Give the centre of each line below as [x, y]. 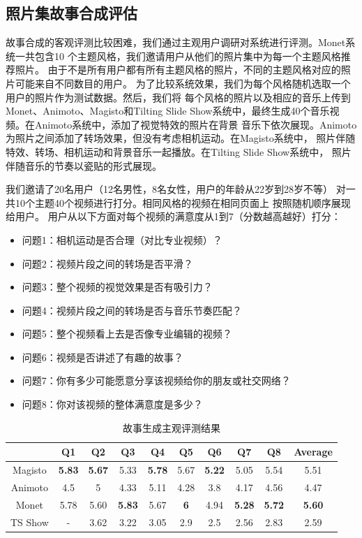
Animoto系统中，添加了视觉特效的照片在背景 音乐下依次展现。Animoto [196, 124]
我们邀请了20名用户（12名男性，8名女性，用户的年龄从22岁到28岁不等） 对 [176, 189]
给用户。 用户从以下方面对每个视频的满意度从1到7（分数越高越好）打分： [173, 216]
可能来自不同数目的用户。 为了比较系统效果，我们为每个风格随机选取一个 [183, 83]
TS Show [30, 522]
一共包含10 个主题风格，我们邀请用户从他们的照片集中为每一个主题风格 [178, 56]
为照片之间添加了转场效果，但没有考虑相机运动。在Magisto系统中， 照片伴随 [181, 138]
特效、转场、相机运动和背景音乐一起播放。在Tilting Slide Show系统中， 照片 [179, 151]
